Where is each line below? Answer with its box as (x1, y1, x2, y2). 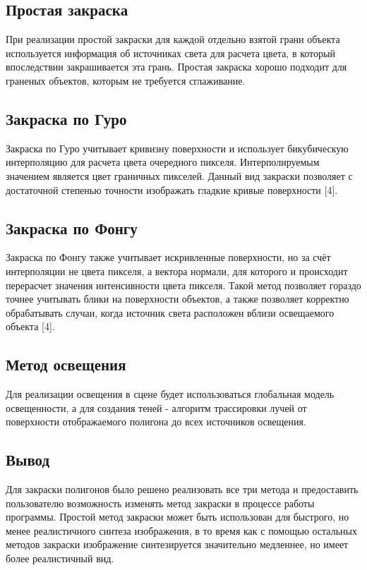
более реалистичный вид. (6, 551, 114, 566)
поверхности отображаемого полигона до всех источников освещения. (6, 414, 306, 429)
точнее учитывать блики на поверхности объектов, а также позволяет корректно (6, 291, 349, 306)
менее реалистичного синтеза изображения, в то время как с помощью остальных (6, 523, 357, 538)
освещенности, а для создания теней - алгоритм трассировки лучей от (6, 400, 307, 415)
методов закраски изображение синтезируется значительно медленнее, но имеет (6, 537, 349, 552)
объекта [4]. (6, 319, 55, 334)
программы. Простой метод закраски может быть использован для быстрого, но (6, 509, 349, 524)
